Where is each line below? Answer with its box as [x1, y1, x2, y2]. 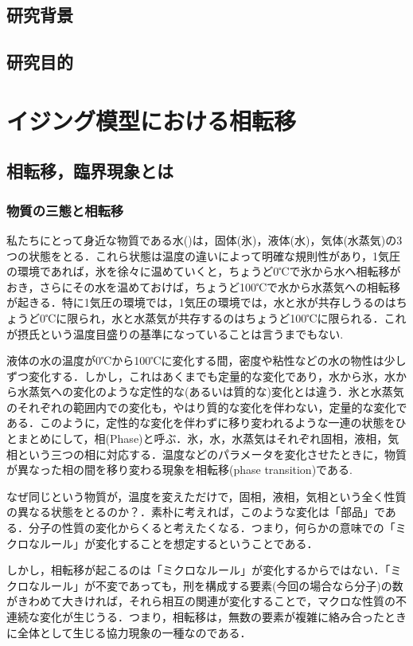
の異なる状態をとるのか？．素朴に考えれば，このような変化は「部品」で [6, 503, 385, 520]
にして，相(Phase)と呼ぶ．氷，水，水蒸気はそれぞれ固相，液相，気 [50, 430, 399, 447]
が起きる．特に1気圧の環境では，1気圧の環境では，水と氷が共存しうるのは [6, 294, 396, 311]
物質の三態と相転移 [6, 200, 124, 220]
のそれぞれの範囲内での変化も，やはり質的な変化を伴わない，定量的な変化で [6, 398, 407, 415]
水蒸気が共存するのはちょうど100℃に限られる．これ [134, 309, 407, 326]
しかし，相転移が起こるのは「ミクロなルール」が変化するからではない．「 [6, 562, 391, 578]
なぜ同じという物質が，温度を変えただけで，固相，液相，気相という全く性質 [6, 487, 407, 504]
